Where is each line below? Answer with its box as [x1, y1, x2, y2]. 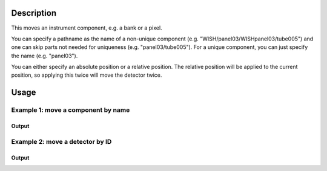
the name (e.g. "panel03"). [11, 52, 78, 59]
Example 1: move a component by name [11, 106, 130, 114]
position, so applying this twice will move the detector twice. [11, 71, 162, 79]
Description [11, 8, 57, 18]
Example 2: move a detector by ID [11, 137, 112, 146]
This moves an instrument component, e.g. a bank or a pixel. [11, 24, 163, 31]
